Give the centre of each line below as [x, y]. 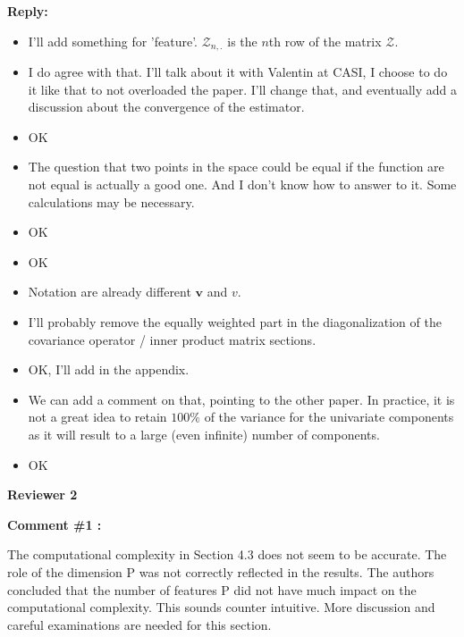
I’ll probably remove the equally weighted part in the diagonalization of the [235, 321]
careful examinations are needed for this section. [139, 624]
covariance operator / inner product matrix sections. [172, 339]
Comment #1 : [55, 524]
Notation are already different [110, 292]
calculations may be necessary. [111, 201]
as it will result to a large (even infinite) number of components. [204, 434]
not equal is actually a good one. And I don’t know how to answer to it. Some [242, 184]
